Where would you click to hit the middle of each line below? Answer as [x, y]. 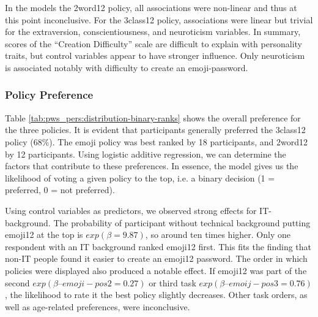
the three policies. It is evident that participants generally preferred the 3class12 [155, 130]
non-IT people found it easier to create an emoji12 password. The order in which [156, 258]
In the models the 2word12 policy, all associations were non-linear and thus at [151, 7]
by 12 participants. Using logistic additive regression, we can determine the [146, 154]
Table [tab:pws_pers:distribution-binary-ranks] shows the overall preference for [153, 117]
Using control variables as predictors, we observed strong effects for [131, 210]
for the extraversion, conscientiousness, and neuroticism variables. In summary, [153, 32]
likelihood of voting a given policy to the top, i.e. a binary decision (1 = [140, 178]
